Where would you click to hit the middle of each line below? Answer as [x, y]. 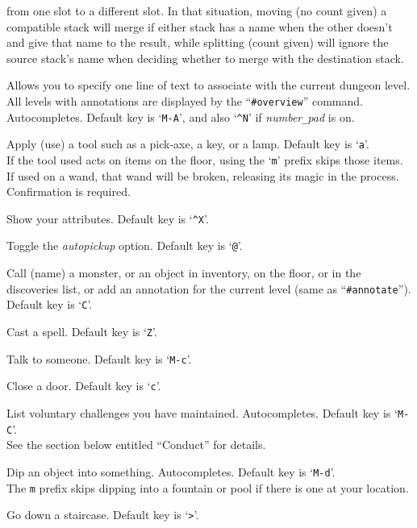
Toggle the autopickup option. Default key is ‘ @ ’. [125, 245]
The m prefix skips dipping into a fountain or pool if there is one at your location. [208, 487]
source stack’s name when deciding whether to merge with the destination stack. [205, 58]
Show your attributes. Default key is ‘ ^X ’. [108, 218]
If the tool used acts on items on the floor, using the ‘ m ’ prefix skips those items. [205, 159]
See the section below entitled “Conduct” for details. [136, 445]
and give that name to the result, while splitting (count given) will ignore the [198, 42]
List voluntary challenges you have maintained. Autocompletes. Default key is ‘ [202, 412]
